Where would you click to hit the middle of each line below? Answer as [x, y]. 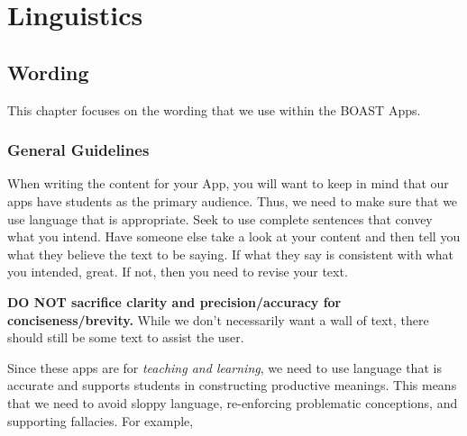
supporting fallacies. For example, [101, 420]
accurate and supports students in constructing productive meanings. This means [232, 385]
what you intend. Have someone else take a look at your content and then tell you [234, 236]
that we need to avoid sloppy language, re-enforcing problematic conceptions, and [233, 402]
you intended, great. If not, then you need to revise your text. [178, 272]
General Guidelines [78, 150]
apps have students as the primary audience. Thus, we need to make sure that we [233, 200]
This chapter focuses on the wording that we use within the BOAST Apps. [214, 109]
